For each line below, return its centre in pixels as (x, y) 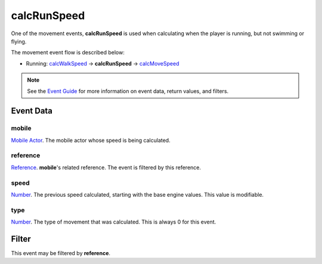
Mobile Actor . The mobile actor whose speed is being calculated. (91, 140)
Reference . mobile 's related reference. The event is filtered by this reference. (106, 167)
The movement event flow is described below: (68, 52)
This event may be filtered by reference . (61, 253)
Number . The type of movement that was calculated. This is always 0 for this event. (114, 222)
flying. (19, 41)
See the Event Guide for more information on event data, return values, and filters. (128, 91)
